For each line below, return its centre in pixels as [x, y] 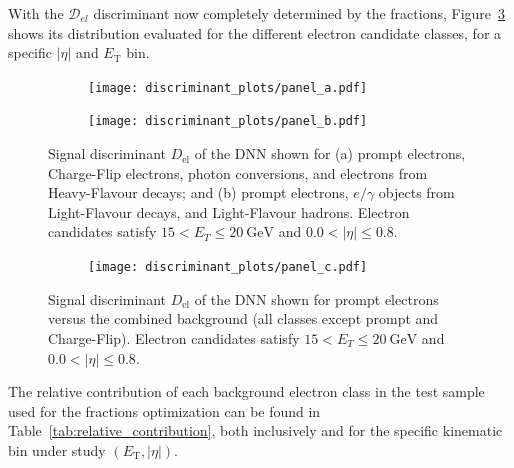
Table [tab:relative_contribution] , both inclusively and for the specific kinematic [255, 430]
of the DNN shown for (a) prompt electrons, [330, 153]
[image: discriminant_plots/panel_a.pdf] [228, 87]
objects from [416, 192]
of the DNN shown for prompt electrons [316, 298]
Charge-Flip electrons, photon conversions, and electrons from [238, 172]
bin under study [57, 449]
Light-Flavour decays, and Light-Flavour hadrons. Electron [229, 211]
